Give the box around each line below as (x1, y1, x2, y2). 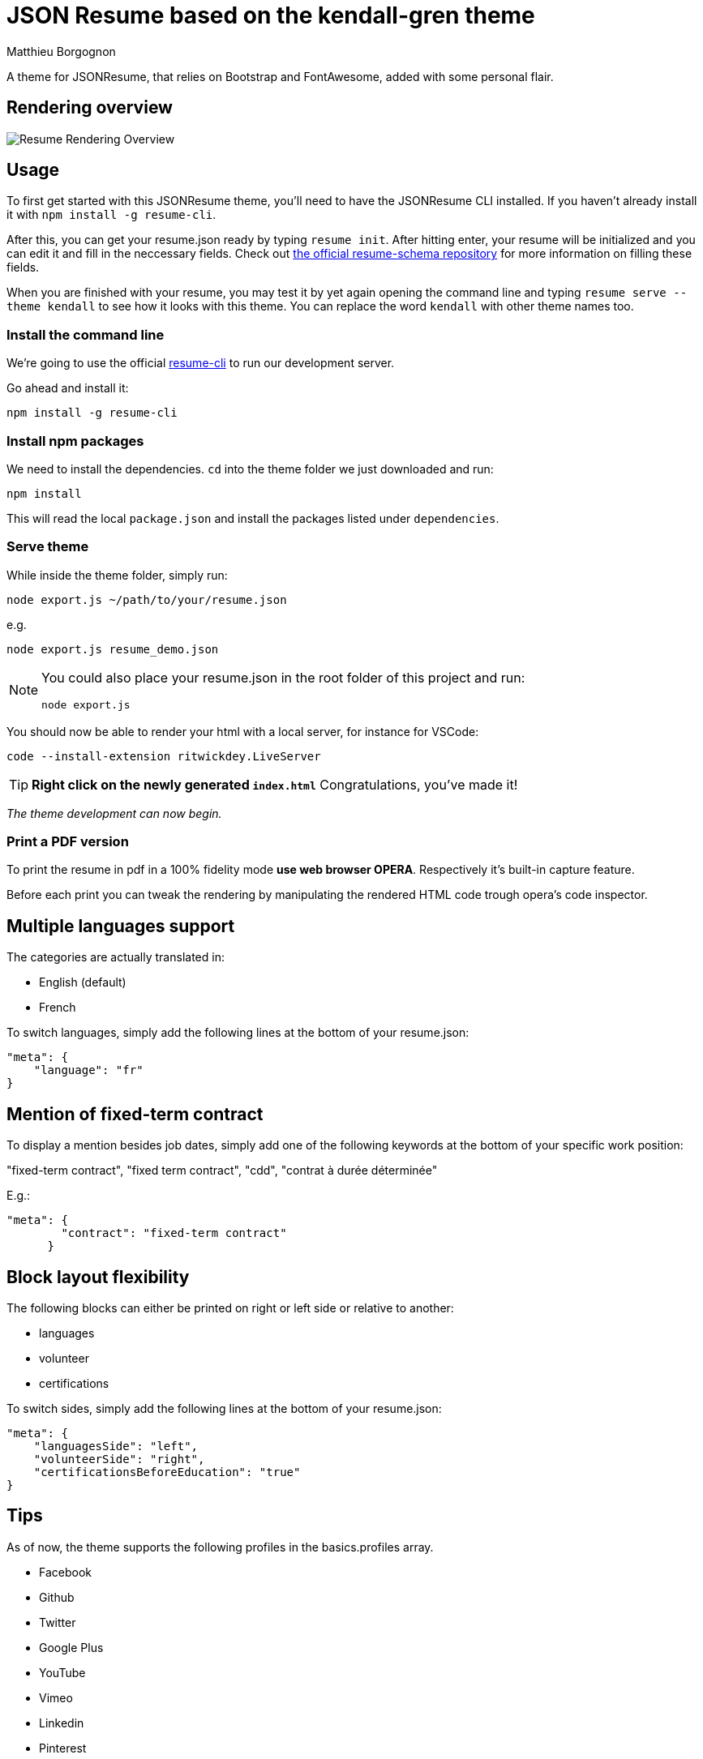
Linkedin (39, 1715, 84, 1730)
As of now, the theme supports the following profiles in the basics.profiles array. (6, 1539, 434, 1554)
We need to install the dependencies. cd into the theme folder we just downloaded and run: (6, 461, 494, 476)
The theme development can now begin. (6, 806, 222, 820)
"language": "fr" (33, 1064, 144, 1077)
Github (39, 1590, 75, 1604)
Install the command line (6, 326, 165, 343)
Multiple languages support (6, 915, 235, 936)
